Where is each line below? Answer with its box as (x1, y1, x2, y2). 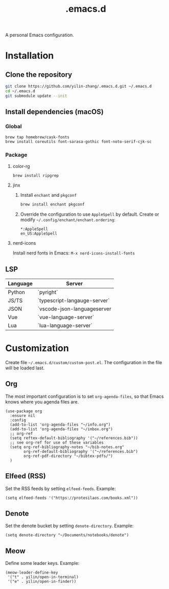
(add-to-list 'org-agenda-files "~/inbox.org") (10, 426, 113, 432)
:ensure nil (10, 413, 36, 418)
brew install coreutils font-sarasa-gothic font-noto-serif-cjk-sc (5, 139, 152, 144)
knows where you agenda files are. (5, 398, 79, 405)
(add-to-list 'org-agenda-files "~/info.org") (10, 422, 111, 427)
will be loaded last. (5, 365, 45, 371)
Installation (5, 50, 54, 61)
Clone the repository (5, 70, 73, 79)
